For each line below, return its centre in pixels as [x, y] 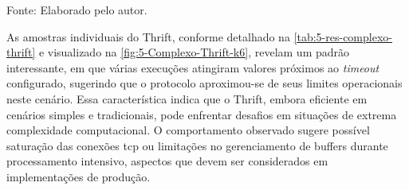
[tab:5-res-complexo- [343, 36]
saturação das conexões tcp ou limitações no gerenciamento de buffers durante [197, 145]
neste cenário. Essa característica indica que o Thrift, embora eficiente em [187, 98]
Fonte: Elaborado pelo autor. [77, 10]
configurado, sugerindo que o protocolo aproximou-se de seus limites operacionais [204, 83]
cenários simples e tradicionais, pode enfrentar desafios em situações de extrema [202, 114]
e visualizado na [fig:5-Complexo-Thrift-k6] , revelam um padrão [194, 52]
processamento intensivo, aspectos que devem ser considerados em [167, 161]
